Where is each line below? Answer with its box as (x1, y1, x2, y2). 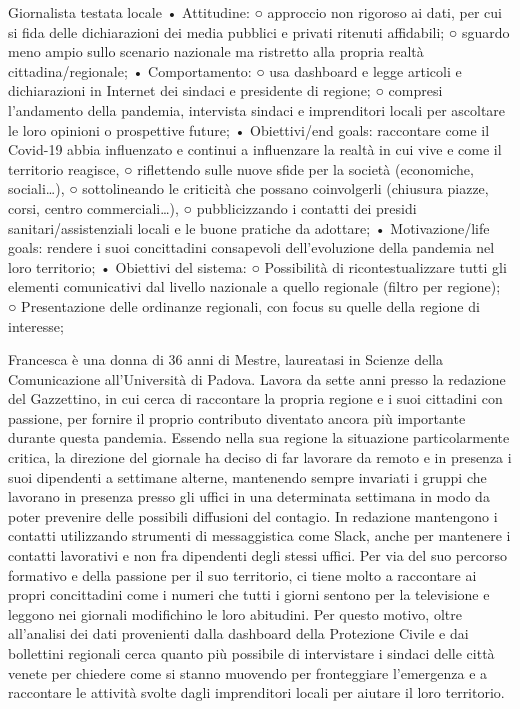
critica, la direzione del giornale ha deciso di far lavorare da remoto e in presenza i (8, 447, 512, 468)
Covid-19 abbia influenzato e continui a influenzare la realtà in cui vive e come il (8, 139, 502, 160)
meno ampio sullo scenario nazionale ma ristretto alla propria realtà (8, 41, 424, 62)
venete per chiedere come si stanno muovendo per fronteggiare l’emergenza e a (8, 662, 488, 683)
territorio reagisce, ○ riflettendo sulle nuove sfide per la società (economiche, (8, 158, 474, 179)
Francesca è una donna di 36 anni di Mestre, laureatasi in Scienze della (8, 349, 443, 370)
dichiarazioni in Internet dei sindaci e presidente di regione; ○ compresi (8, 80, 443, 101)
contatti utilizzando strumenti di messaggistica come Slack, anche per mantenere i (8, 525, 511, 546)
